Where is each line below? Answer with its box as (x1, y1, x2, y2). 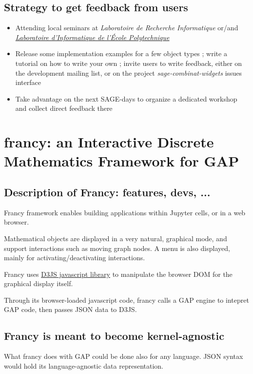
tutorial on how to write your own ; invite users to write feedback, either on (15, 58, 242, 68)
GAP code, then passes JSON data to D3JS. (4, 304, 137, 314)
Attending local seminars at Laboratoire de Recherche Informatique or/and (15, 22, 238, 33)
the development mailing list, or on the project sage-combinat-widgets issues (15, 67, 242, 78)
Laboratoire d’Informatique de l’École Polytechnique (15, 32, 170, 42)
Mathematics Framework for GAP (4, 151, 239, 171)
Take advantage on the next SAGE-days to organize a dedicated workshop (15, 93, 237, 104)
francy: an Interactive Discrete (4, 132, 214, 152)
